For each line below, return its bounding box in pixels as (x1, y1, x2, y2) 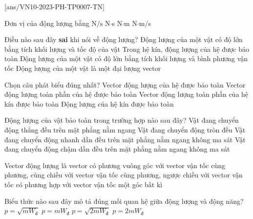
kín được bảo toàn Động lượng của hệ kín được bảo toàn (4, 98, 174, 109)
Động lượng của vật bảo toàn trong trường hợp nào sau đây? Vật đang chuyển (4, 115, 239, 125)
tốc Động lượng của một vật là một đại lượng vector (4, 63, 161, 73)
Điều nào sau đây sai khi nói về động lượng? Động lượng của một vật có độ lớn (4, 34, 243, 44)
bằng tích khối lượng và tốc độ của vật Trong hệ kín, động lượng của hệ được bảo (4, 44, 249, 54)
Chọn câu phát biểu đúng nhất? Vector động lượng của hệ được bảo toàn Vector (4, 79, 246, 89)
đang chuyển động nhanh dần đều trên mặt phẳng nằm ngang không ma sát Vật (4, 134, 246, 144)
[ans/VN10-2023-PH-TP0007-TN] (4, 1, 105, 11)
